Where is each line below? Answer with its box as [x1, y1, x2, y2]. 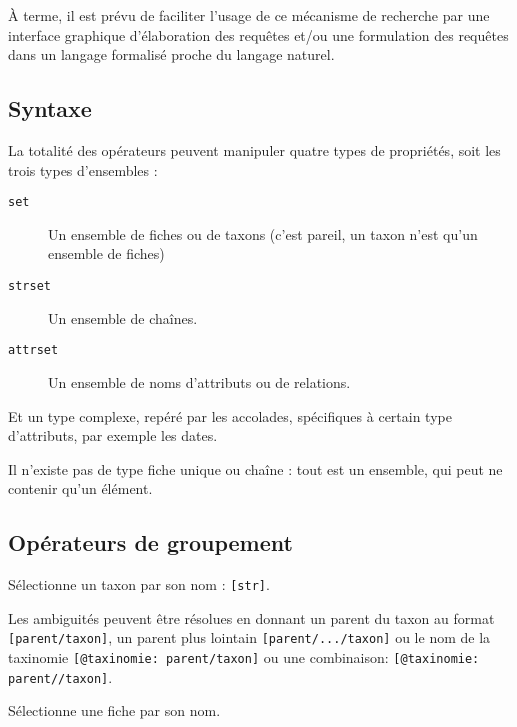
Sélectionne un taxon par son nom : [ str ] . [8, 574, 270, 595]
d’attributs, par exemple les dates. [8, 425, 218, 446]
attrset [8, 343, 59, 358]
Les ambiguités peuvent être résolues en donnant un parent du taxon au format [8, 607, 495, 628]
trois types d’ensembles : [8, 159, 158, 180]
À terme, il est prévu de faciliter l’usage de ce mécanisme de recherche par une [8, 5, 490, 25]
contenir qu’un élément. [8, 478, 153, 499]
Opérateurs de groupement [8, 527, 293, 558]
